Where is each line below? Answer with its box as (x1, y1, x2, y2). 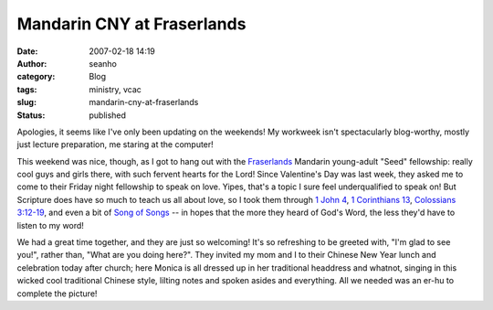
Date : (16, 46, 38, 57)
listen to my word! (16, 219, 84, 230)
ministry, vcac (89, 83, 142, 95)
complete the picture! (16, 288, 98, 299)
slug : (16, 97, 37, 108)
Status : (16, 110, 46, 121)
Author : (16, 58, 47, 69)
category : (16, 71, 56, 82)
